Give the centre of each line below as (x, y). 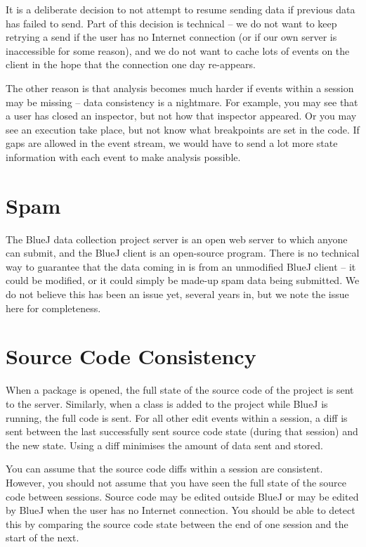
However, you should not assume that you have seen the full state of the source (176, 482)
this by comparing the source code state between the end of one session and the (177, 523)
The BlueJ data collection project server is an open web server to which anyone (177, 239)
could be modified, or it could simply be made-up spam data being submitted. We (183, 280)
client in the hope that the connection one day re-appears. (131, 64)
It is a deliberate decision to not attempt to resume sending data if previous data (181, 9)
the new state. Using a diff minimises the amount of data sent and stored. (164, 445)
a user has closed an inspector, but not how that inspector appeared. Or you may (181, 116)
